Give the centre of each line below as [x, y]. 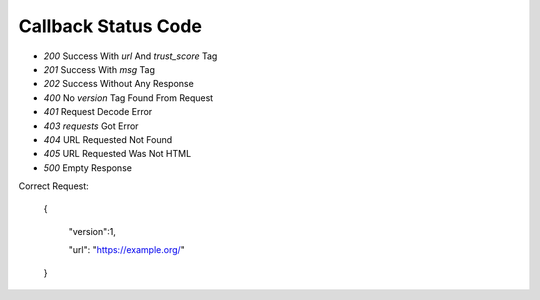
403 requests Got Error [91, 126]
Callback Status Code [110, 26]
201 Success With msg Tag [99, 69]
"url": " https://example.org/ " [126, 250]
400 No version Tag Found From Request [128, 97]
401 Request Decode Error [98, 112]
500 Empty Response [87, 167]
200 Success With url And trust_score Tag [130, 56]
